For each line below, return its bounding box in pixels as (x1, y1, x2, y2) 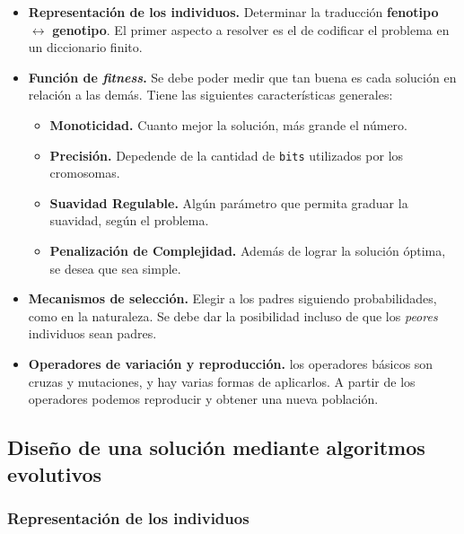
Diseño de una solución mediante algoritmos (7, 433, 425, 461)
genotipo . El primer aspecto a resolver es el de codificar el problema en (52, 20, 450, 39)
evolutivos (7, 460, 102, 487)
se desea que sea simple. (49, 258, 181, 277)
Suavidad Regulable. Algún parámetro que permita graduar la (49, 193, 408, 212)
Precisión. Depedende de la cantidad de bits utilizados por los (49, 145, 404, 164)
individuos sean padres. (28, 324, 157, 343)
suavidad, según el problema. (49, 211, 209, 230)
